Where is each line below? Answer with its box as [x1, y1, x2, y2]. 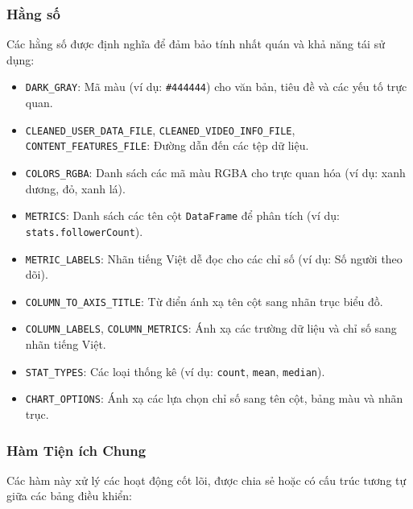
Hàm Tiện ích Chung [6, 440, 147, 460]
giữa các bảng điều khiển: [6, 487, 132, 504]
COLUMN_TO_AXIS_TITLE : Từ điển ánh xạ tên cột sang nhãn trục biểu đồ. [25, 292, 383, 309]
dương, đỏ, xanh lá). [25, 180, 126, 197]
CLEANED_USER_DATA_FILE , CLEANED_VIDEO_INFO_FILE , [25, 121, 295, 138]
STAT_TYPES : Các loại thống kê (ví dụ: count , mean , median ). [25, 362, 325, 379]
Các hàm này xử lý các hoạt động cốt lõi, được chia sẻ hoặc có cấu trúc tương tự [6, 471, 407, 488]
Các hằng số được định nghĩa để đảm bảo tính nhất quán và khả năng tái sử [6, 35, 385, 52]
